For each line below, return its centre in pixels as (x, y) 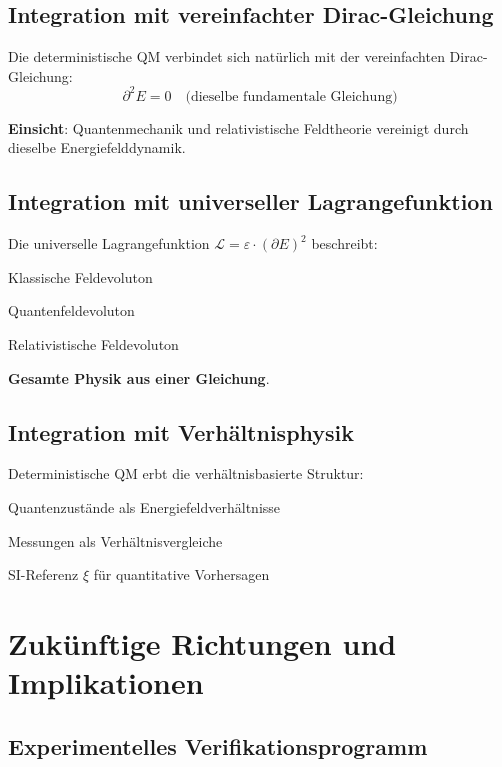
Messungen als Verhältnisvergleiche (115, 540)
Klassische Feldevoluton (80, 276)
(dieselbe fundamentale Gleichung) (291, 96)
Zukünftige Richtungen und (202, 643)
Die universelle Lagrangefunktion (109, 243)
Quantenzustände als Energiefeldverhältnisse (144, 507)
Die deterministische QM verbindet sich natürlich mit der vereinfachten (226, 56)
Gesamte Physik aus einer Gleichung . (139, 377)
